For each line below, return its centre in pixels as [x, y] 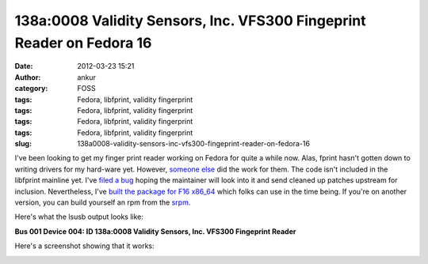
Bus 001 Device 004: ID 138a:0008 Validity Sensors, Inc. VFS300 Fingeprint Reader [155, 231]
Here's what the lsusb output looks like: [79, 217]
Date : [24, 66]
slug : [23, 144]
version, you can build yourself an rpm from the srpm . [103, 202]
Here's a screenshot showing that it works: [84, 246]
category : [31, 89]
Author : [28, 77]
